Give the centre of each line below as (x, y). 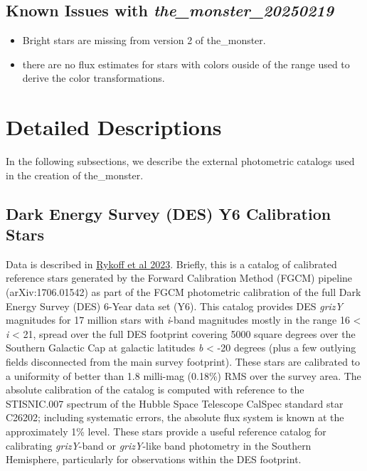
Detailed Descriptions (114, 127)
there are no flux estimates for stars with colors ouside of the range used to (186, 64)
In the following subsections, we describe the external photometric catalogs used (180, 161)
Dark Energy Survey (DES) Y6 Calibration (169, 213)
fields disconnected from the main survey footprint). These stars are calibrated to (183, 362)
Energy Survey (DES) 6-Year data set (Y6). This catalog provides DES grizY (174, 306)
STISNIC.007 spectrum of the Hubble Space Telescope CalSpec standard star (175, 403)
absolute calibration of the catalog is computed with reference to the (155, 390)
